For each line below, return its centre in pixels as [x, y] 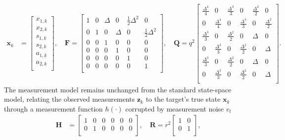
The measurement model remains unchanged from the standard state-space [118, 89]
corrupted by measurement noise [174, 108]
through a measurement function [54, 108]
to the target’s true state [183, 99]
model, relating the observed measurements [69, 99]
